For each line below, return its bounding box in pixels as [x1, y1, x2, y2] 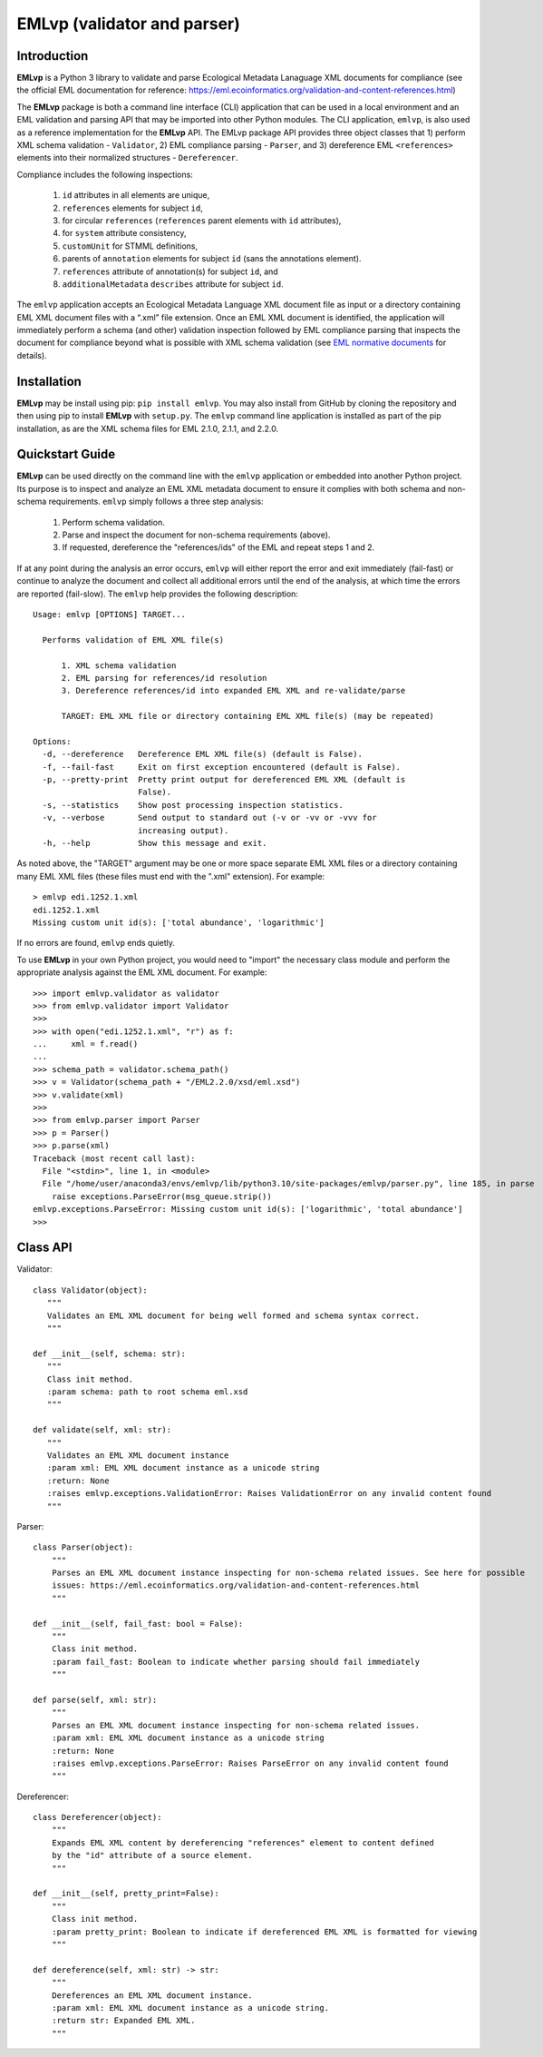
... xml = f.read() [33, 1039, 139, 1049]
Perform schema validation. [62, 517, 165, 527]
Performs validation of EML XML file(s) [42, 635, 225, 645]
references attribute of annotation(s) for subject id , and [62, 266, 278, 277]
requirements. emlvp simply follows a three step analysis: [48, 496, 264, 507]
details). [16, 349, 47, 360]
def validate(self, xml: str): [33, 1425, 172, 1435]
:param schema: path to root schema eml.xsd [46, 1386, 248, 1397]
